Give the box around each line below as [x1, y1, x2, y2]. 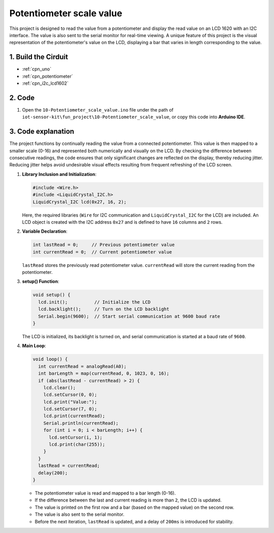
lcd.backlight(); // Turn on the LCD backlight [38, 306, 169, 312]
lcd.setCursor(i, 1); [49, 434, 102, 440]
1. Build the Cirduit [9, 53, 68, 61]
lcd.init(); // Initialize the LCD [38, 299, 151, 305]
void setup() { [32, 292, 71, 298]
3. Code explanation [9, 127, 75, 136]
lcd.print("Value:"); [43, 399, 97, 405]
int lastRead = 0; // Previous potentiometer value [32, 242, 175, 248]
